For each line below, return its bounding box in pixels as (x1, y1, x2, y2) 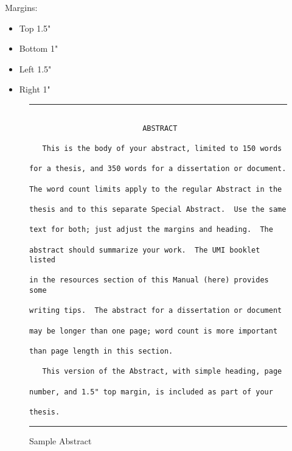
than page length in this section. (29, 347, 173, 356)
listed (29, 256, 55, 265)
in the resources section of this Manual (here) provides (29, 276, 269, 285)
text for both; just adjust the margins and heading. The (29, 225, 273, 234)
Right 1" (19, 83, 50, 96)
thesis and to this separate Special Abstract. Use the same (29, 205, 287, 214)
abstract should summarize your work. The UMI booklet (29, 245, 260, 254)
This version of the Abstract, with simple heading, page (42, 367, 282, 376)
